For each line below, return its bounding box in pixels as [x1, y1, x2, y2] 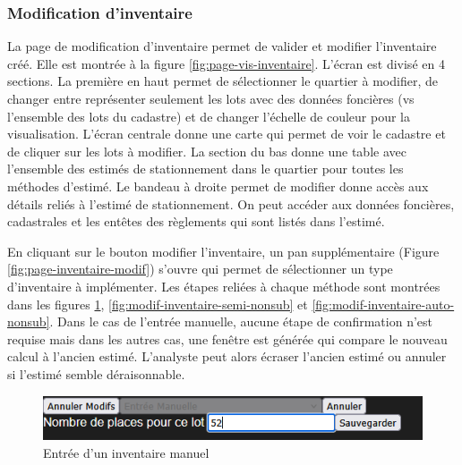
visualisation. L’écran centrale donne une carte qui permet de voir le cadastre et [7, 124, 446, 143]
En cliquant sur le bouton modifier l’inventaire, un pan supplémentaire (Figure [7, 241, 440, 260]
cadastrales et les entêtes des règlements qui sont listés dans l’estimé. [7, 212, 385, 231]
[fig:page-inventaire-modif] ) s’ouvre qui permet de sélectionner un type [7, 259, 393, 278]
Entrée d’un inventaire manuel [43, 444, 210, 462]
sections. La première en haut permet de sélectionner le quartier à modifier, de [7, 72, 438, 90]
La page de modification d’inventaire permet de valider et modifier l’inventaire [7, 37, 437, 55]
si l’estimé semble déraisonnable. [7, 364, 185, 383]
